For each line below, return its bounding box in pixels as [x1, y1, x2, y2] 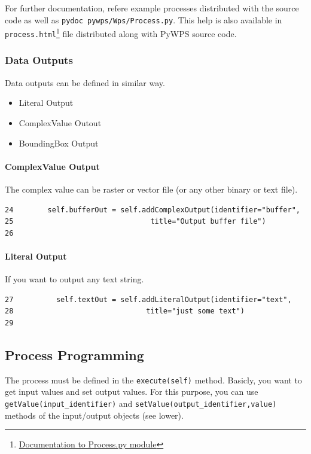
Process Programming [5, 345, 144, 364]
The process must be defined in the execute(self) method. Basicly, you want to [5, 373, 302, 386]
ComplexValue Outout [19, 116, 102, 129]
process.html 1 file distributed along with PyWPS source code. [5, 26, 237, 39]
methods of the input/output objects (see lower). [5, 409, 184, 421]
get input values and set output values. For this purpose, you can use [5, 385, 258, 398]
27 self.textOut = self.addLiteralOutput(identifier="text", [5, 295, 292, 304]
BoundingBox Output [19, 136, 99, 149]
